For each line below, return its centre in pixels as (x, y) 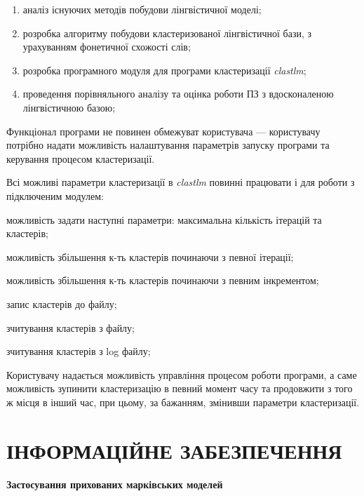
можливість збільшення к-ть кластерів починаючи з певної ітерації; (150, 256)
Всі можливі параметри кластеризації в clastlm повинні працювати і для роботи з (181, 182)
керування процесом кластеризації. (81, 158)
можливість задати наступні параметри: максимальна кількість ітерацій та (164, 219)
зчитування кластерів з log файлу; (79, 351)
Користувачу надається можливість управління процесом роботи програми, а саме (182, 374)
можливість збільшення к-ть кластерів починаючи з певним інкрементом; (163, 280)
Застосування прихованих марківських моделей (115, 484)
